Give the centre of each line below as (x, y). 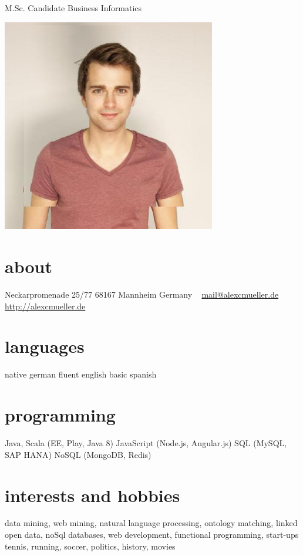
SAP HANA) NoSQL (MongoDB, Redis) (78, 454)
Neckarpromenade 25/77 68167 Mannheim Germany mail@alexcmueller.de (142, 294)
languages (45, 346)
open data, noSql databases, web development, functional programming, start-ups (152, 535)
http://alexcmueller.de (45, 306)
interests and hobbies (92, 495)
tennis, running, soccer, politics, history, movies (90, 546)
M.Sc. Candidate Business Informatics (73, 8)
